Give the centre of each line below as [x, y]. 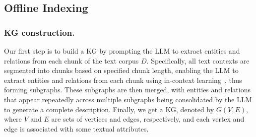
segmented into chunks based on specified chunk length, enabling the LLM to [121, 70]
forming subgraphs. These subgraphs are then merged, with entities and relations [128, 90]
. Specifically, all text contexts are [198, 60]
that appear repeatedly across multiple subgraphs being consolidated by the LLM [128, 99]
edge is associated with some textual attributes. [76, 128]
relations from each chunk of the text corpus [71, 60]
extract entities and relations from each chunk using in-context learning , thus [123, 80]
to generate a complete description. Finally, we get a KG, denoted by [109, 109]
